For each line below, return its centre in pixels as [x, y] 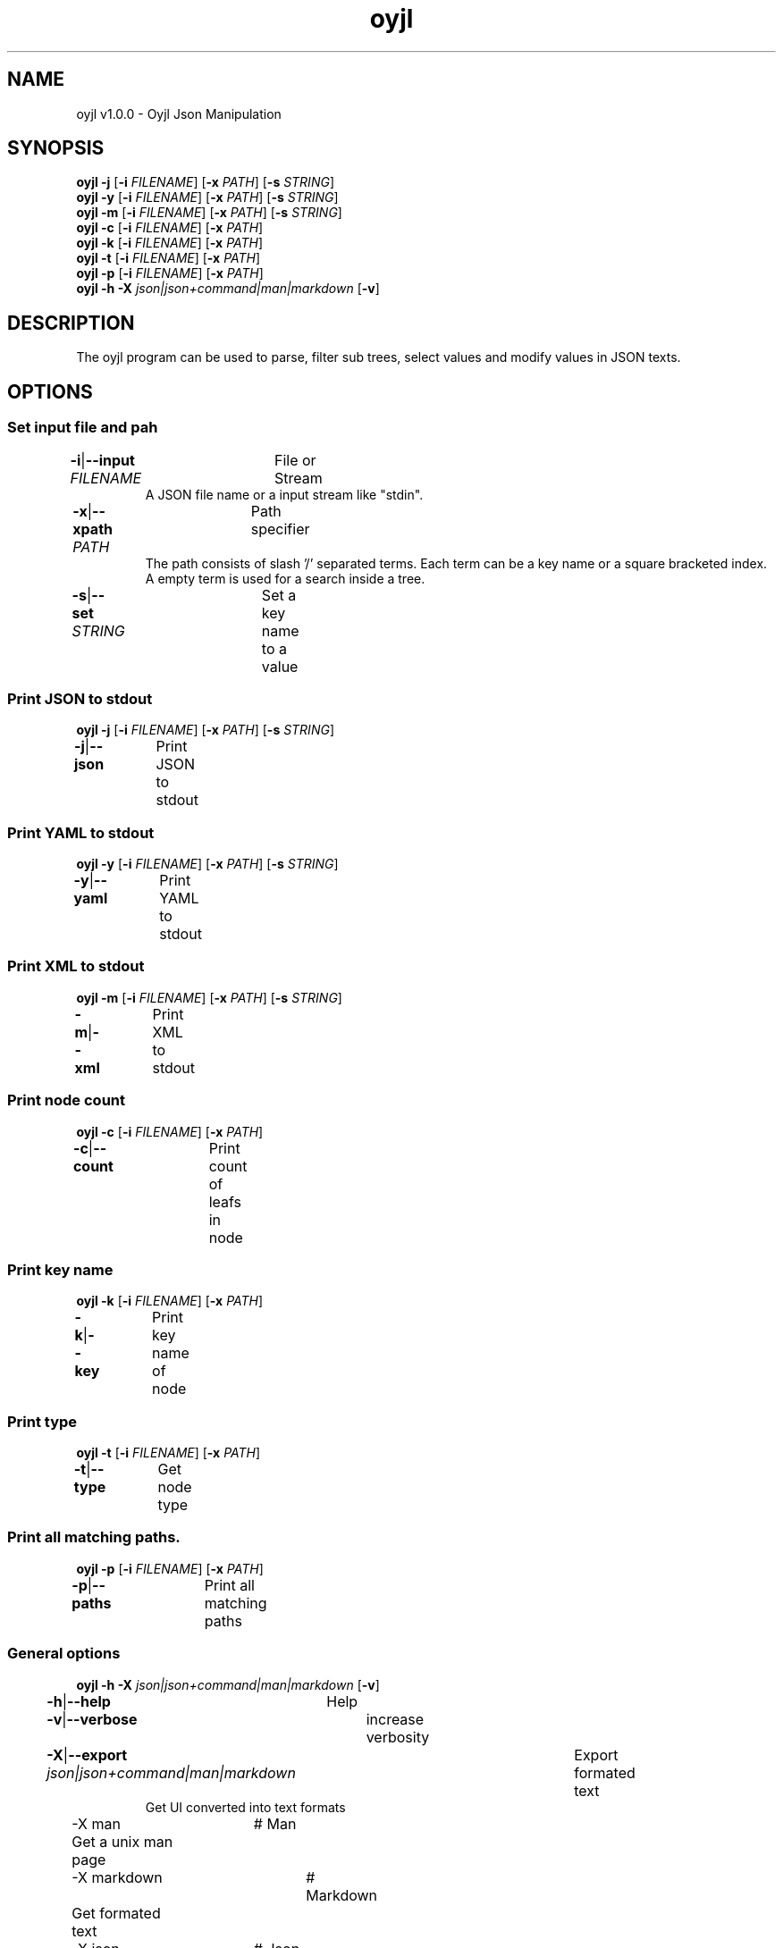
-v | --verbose [92, 1719]
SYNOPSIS [56, 148]
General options [64, 1654]
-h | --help [79, 1701]
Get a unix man [122, 1841]
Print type [42, 1421]
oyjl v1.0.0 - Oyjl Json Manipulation [179, 113]
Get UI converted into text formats [245, 1807]
